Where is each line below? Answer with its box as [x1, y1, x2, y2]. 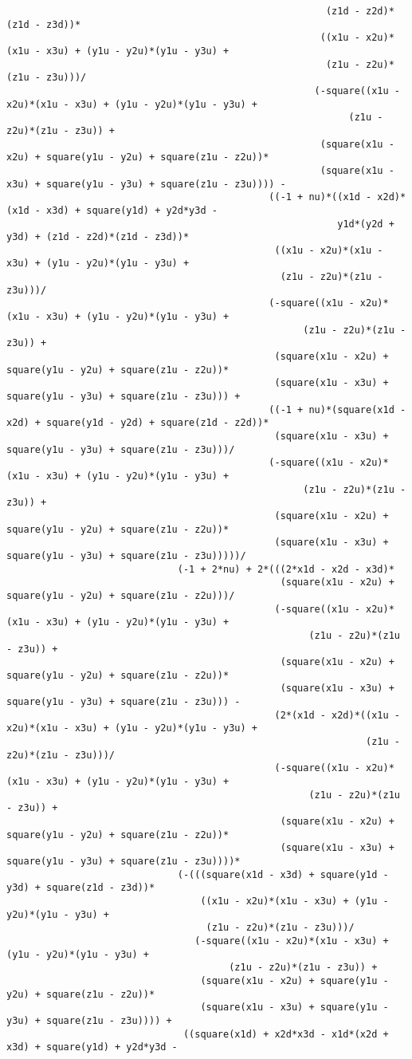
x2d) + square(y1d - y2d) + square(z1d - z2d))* [6, 417, 269, 429]
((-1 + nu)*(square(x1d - [269, 404, 406, 415]
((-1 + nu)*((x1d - [269, 191, 372, 203]
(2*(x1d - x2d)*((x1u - [274, 709, 400, 721]
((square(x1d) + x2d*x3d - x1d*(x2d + [182, 1028, 389, 1040]
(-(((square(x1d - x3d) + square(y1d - [177, 868, 389, 880]
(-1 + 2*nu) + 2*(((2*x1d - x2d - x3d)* [177, 563, 394, 575]
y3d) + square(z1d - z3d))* [6, 882, 155, 894]
